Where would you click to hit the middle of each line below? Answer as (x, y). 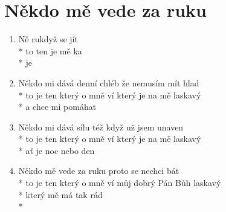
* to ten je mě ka (50, 50)
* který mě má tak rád (60, 194)
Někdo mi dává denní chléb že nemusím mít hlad (109, 82)
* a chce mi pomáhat (57, 107)
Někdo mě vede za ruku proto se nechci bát (99, 171)
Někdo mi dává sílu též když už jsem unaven (101, 127)
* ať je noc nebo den (56, 150)
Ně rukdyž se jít (48, 39)
